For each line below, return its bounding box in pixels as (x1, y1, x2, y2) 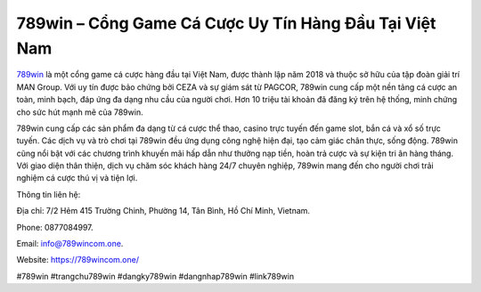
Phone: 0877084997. (16, 222, 94, 232)
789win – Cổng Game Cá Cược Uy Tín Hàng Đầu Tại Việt (16, 13, 436, 33)
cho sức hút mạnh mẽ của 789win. (16, 107, 143, 118)
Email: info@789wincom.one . (16, 239, 124, 249)
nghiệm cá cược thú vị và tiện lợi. (16, 173, 138, 183)
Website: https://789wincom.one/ (16, 255, 140, 265)
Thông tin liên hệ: (16, 189, 81, 199)
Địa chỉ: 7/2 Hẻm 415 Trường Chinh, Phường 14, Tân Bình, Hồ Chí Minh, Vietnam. (16, 206, 311, 216)
